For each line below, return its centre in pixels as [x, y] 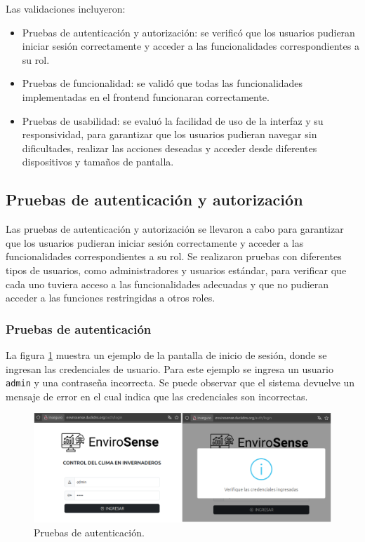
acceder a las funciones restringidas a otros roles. [111, 298]
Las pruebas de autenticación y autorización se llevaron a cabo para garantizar [175, 229]
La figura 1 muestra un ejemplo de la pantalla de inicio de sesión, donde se [166, 354]
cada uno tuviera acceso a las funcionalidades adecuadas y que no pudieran [167, 284]
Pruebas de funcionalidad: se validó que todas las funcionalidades [162, 83]
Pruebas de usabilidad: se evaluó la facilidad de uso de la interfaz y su [173, 120]
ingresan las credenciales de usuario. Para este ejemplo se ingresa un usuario [170, 368]
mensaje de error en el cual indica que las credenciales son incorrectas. [157, 396]
